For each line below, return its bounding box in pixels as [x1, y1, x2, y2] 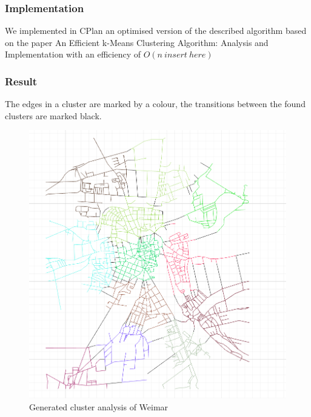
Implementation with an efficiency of [5, 48, 141, 61]
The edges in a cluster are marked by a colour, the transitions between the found [5, 97, 306, 110]
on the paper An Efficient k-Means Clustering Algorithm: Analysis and [5, 36, 269, 48]
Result [5, 73, 38, 88]
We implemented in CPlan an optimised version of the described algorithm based [5, 24, 307, 37]
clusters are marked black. [5, 109, 102, 122]
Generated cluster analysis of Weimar [29, 400, 169, 413]
